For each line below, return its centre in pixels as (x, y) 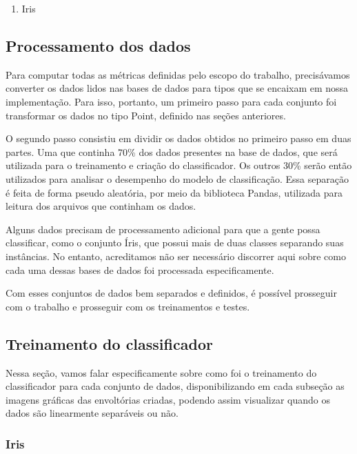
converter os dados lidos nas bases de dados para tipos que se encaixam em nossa (177, 88)
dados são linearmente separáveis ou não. (92, 413)
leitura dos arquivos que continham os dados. (101, 206)
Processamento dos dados (98, 45)
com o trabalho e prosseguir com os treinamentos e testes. (128, 306)
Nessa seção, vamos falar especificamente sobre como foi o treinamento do (161, 372)
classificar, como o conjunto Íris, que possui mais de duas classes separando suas (175, 243)
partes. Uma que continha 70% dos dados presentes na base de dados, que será (172, 151)
